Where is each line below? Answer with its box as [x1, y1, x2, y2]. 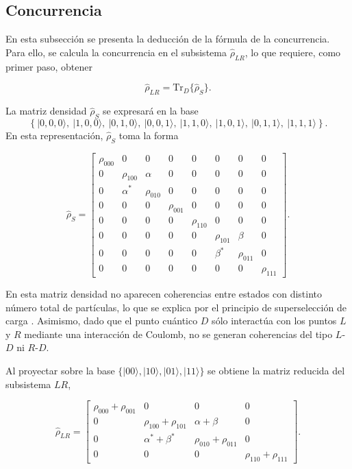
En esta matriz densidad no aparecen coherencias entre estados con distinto [5, 287, 322, 301]
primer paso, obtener [5, 59, 92, 73]
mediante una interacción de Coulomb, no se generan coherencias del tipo [24, 326, 333, 341]
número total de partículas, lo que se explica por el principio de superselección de [5, 300, 347, 314]
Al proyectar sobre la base [5, 363, 115, 377]
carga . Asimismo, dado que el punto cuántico [5, 313, 198, 328]
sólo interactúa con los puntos [212, 313, 337, 328]
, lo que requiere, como [244, 45, 341, 59]
